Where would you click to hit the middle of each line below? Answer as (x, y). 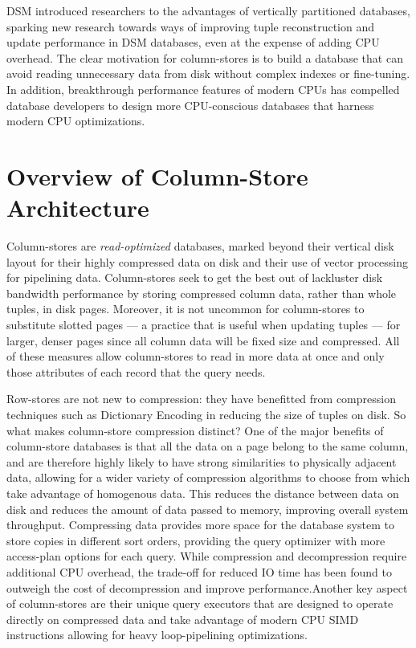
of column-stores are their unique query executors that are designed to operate (200, 603)
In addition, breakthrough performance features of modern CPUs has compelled (203, 89)
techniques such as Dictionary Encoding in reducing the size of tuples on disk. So (206, 414)
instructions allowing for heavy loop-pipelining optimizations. (157, 635)
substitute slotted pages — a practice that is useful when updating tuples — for (204, 325)
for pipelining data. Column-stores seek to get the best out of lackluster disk (195, 277)
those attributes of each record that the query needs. (136, 371)
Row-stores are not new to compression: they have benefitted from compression (201, 399)
